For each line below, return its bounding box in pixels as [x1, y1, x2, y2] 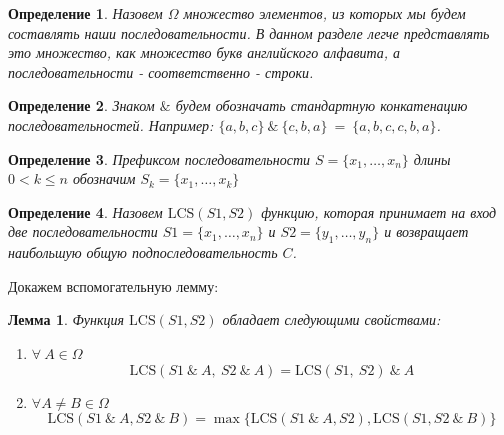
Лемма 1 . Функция [8, 309, 124, 330]
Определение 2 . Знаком [8, 95, 155, 116]
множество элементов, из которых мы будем [183, 3, 466, 23]
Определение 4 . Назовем [8, 201, 163, 222]
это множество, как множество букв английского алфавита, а [8, 42, 401, 63]
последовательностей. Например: [8, 114, 214, 135]
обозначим [73, 168, 136, 189]
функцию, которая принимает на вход [261, 201, 497, 222]
